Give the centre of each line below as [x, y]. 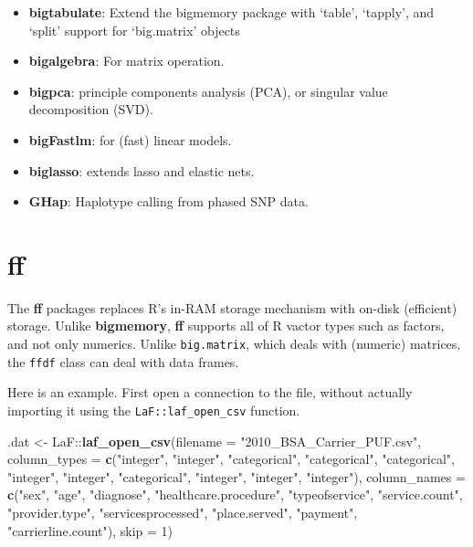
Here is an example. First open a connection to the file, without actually [210, 392]
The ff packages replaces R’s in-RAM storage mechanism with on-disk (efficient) [232, 307]
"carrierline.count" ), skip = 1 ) [90, 530]
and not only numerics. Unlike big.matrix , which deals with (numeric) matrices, [234, 344]
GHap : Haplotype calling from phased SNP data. [168, 201]
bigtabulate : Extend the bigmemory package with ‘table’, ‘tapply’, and [231, 12]
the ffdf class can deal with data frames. [123, 361]
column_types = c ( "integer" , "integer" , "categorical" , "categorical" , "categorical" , [231, 459]
